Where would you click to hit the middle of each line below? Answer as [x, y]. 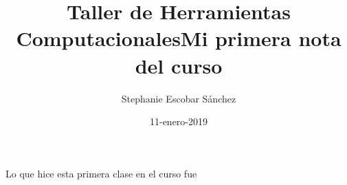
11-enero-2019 [179, 121]
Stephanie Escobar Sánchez [179, 98]
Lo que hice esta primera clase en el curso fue [101, 173]
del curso [179, 65]
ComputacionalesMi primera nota [179, 38]
